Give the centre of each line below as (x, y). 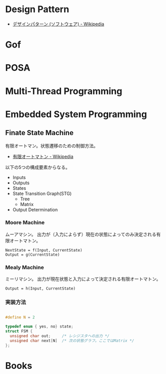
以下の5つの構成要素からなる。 (38, 167)
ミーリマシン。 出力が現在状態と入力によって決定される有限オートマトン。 (83, 279)
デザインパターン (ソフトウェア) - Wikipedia (58, 24)
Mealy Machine (25, 267)
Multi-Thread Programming (64, 91)
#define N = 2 (20, 317)
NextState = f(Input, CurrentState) (44, 250)
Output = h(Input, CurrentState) (40, 289)
